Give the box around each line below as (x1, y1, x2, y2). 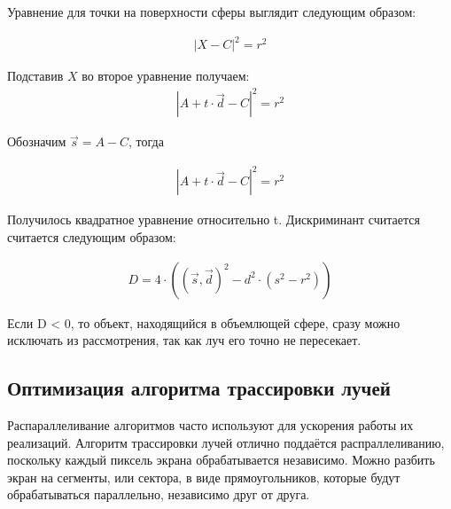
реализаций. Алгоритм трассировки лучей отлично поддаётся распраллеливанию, (7, 433, 445, 451)
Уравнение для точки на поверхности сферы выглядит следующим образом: (7, 3, 416, 20)
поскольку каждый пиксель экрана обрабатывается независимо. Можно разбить (7, 450, 435, 469)
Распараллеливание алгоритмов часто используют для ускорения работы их (7, 415, 414, 434)
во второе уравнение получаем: (82, 67, 250, 85)
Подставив (7, 67, 64, 85)
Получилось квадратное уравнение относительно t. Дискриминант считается (7, 210, 420, 229)
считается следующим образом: (7, 227, 176, 246)
